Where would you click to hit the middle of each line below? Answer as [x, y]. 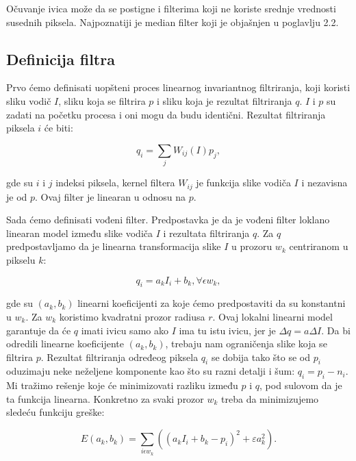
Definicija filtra [61, 59]
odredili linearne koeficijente [65, 344]
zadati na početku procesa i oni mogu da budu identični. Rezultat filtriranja [166, 114]
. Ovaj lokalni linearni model [272, 316]
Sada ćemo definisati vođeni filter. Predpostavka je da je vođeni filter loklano [168, 220]
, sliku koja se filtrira [102, 100]
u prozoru [252, 246]
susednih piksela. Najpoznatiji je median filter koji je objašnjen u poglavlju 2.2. [173, 22]
